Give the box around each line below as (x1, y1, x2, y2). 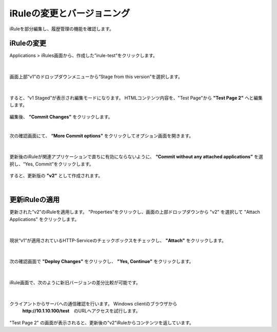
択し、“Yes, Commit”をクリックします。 (9, 161, 94, 167)
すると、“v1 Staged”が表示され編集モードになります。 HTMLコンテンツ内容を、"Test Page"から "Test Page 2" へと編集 (9, 95, 263, 101)
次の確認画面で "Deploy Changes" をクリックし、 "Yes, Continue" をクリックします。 (9, 259, 194, 265)
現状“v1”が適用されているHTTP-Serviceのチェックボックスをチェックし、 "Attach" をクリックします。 (9, 237, 227, 244)
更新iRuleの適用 (9, 195, 60, 204)
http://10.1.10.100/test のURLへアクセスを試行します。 (22, 308, 141, 314)
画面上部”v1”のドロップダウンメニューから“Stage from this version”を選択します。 (9, 73, 183, 80)
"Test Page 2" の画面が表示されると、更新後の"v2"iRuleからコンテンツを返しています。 (9, 319, 194, 326)
